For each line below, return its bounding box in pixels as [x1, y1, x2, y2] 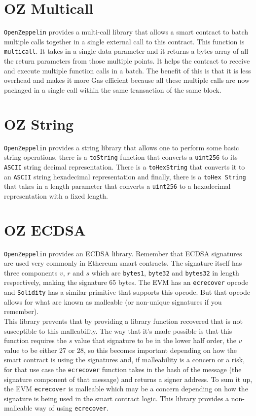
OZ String [4, 113, 74, 134]
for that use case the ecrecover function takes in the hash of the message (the [4, 364, 242, 374]
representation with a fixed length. [4, 190, 108, 201]
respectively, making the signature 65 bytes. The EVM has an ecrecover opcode [4, 277, 249, 287]
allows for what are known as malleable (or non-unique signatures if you [4, 296, 222, 307]
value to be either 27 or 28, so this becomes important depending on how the [4, 345, 237, 355]
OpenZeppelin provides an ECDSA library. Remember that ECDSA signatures [4, 248, 242, 258]
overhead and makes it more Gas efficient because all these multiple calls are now [4, 75, 250, 85]
